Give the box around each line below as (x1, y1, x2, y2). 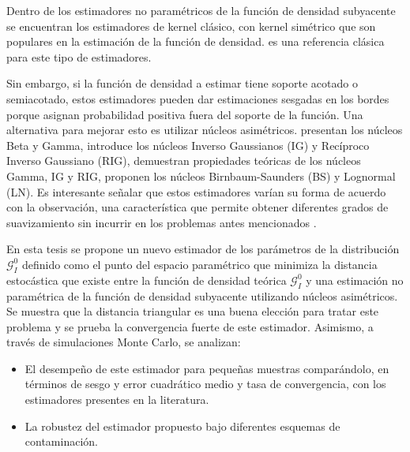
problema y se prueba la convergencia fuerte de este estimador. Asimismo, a (6, 318, 374, 334)
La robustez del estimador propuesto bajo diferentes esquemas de (24, 417, 340, 434)
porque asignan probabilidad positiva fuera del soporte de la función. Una (6, 106, 363, 122)
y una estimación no (306, 271, 404, 288)
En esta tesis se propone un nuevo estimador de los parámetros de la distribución (6, 241, 400, 257)
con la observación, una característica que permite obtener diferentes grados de (6, 199, 389, 215)
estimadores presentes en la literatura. (24, 391, 209, 408)
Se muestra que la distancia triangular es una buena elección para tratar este (6, 303, 379, 319)
